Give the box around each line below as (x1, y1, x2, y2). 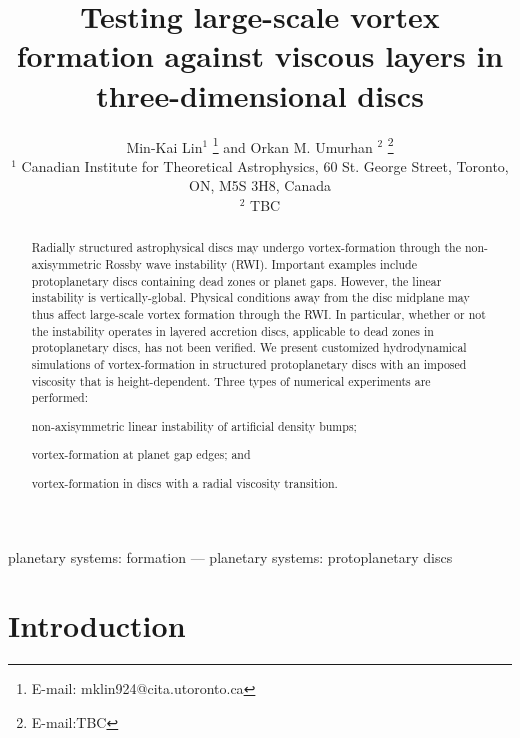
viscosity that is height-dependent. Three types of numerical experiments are (31, 372, 431, 389)
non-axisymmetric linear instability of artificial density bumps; (31, 417, 357, 434)
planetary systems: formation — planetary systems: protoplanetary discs (8, 546, 453, 567)
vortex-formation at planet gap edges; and (31, 446, 251, 463)
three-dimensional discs (96, 74, 424, 115)
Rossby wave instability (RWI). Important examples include (105, 255, 417, 272)
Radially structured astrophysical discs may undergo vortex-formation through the (31, 239, 461, 256)
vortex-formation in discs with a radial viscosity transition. (31, 474, 338, 491)
